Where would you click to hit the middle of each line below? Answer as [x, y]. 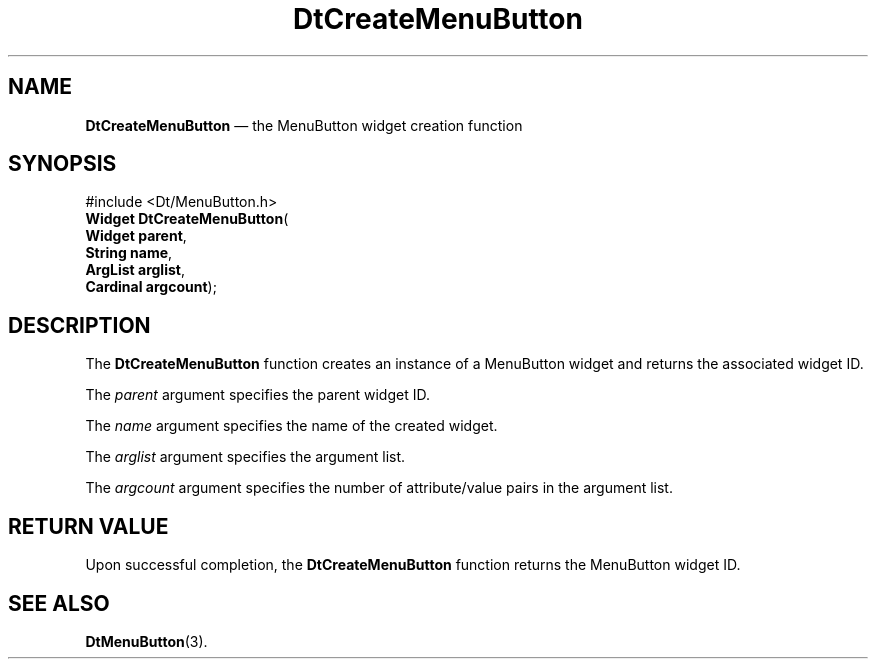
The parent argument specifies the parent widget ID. [257, 395]
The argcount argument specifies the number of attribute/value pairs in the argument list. [379, 488]
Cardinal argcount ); [151, 287]
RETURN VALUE [88, 526]
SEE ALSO [59, 603]
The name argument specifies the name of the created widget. [291, 426]
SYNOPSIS [62, 164]
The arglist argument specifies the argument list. [245, 457]
